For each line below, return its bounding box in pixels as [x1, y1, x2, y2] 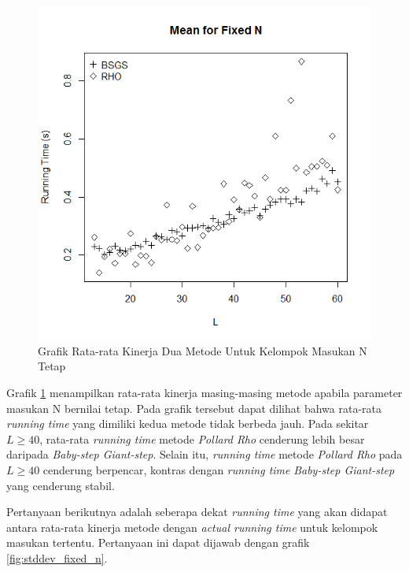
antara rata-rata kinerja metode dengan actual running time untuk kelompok [6, 518, 378, 535]
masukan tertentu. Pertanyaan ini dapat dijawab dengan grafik [6, 534, 310, 551]
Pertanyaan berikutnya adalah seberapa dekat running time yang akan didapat [6, 503, 388, 520]
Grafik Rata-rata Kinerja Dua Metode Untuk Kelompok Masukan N [38, 342, 367, 358]
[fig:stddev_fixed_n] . [6, 549, 108, 566]
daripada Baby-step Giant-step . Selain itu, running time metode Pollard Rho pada [6, 446, 403, 462]
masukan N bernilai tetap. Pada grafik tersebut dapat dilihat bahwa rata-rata [6, 399, 381, 416]
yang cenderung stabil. [6, 477, 115, 493]
